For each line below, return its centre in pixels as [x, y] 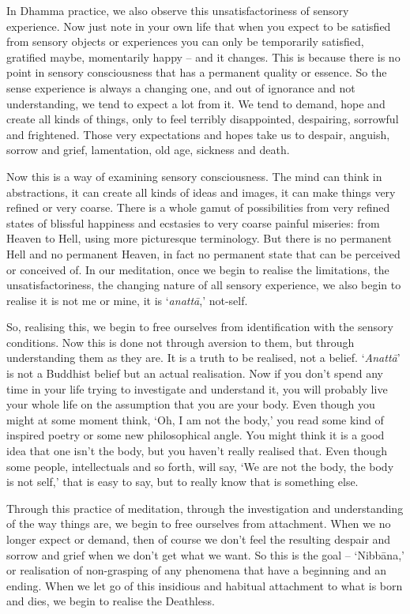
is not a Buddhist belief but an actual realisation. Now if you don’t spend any [195, 373]
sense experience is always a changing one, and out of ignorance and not [181, 87]
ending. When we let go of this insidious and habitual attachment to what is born [205, 585]
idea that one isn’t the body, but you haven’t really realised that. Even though [197, 451]
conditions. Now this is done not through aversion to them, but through [181, 342]
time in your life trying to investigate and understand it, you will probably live [197, 388]
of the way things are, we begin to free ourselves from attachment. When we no [199, 524]
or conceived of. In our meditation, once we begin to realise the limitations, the [198, 269]
